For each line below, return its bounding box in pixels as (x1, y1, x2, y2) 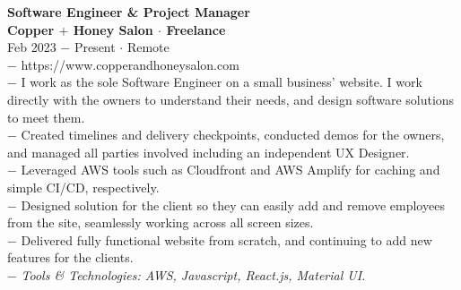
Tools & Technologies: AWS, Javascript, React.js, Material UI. (21, 265, 366, 284)
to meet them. (7, 107, 85, 126)
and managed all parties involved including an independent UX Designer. (7, 142, 410, 161)
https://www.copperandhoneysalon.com (21, 55, 239, 73)
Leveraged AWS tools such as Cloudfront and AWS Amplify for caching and (21, 160, 440, 179)
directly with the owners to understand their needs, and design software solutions (7, 90, 455, 108)
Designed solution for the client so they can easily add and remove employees (21, 195, 445, 214)
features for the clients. (7, 248, 134, 267)
